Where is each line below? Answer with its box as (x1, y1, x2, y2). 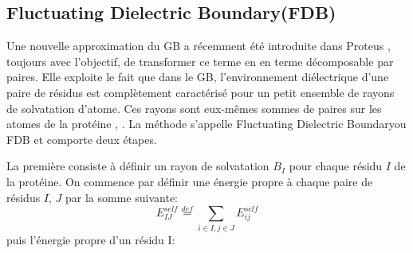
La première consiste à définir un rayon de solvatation (6, 158, 269, 174)
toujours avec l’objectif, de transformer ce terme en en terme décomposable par (6, 53, 394, 69)
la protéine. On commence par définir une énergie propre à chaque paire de (6, 173, 373, 189)
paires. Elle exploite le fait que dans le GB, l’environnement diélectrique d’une (6, 68, 389, 85)
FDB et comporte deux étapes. (6, 130, 157, 147)
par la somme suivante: (65, 189, 178, 205)
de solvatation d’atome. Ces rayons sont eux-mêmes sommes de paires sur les (6, 99, 382, 116)
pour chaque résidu (289, 158, 383, 174)
